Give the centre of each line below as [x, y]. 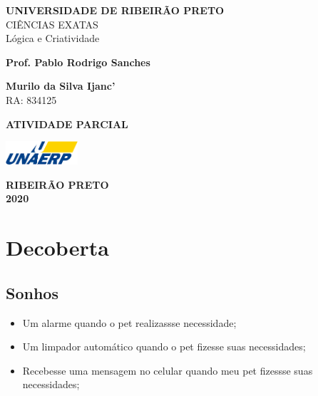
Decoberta [57, 247]
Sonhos [32, 292]
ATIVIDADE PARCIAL [67, 124]
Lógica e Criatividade [53, 38]
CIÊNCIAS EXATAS [52, 24]
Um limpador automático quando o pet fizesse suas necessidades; [164, 346]
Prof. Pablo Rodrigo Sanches [78, 62]
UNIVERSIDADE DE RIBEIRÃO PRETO [115, 10]
